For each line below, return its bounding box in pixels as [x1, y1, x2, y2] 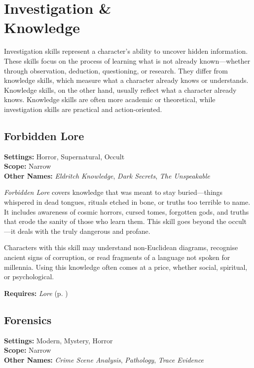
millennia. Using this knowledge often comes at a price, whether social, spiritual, [4, 261, 248, 272]
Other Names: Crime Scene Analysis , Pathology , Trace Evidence [4, 354, 204, 365]
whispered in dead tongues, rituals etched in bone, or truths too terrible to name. [4, 197, 251, 207]
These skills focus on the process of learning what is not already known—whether [4, 55, 251, 66]
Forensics [4, 312, 52, 327]
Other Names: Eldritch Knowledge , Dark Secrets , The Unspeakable [4, 170, 210, 181]
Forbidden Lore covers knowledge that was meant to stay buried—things [4, 187, 223, 197]
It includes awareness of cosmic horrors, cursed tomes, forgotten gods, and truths [4, 206, 249, 217]
